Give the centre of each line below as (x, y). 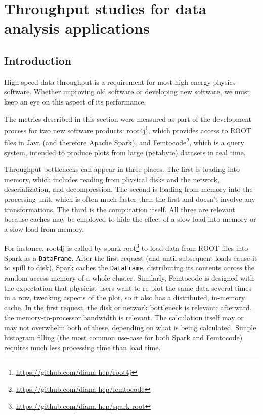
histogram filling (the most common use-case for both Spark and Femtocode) (123, 337)
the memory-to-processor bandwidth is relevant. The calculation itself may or (124, 317)
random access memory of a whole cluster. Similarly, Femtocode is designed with (129, 277)
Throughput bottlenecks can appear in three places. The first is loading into (122, 169)
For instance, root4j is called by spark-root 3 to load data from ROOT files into (126, 247)
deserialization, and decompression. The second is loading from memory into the (128, 189)
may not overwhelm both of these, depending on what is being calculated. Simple (130, 327)
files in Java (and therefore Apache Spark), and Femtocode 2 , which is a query (124, 142)
